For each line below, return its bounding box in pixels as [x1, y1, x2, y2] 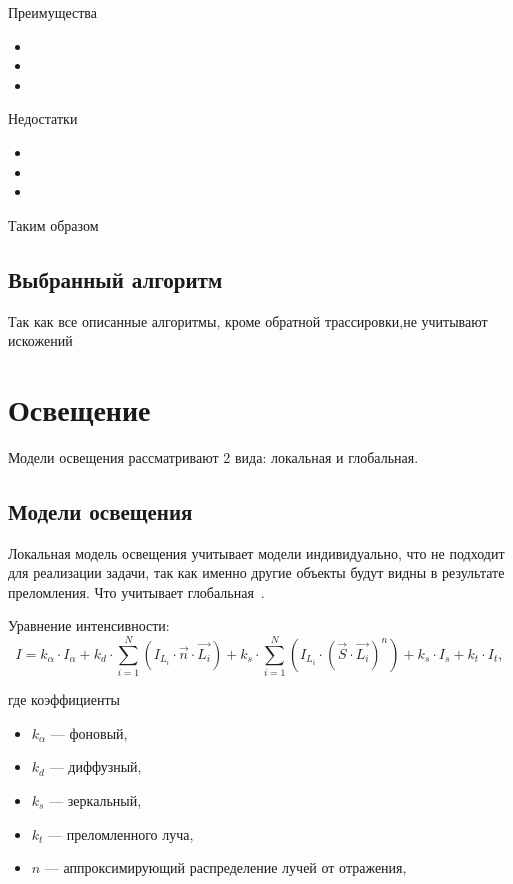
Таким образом [8, 214, 99, 235]
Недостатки [8, 108, 78, 129]
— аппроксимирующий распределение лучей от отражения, [44, 857, 407, 878]
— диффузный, [49, 756, 142, 777]
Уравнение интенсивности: [8, 615, 170, 636]
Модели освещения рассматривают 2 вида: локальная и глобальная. [8, 446, 419, 467]
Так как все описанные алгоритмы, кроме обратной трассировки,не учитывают [8, 310, 488, 331]
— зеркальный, [49, 789, 142, 810]
